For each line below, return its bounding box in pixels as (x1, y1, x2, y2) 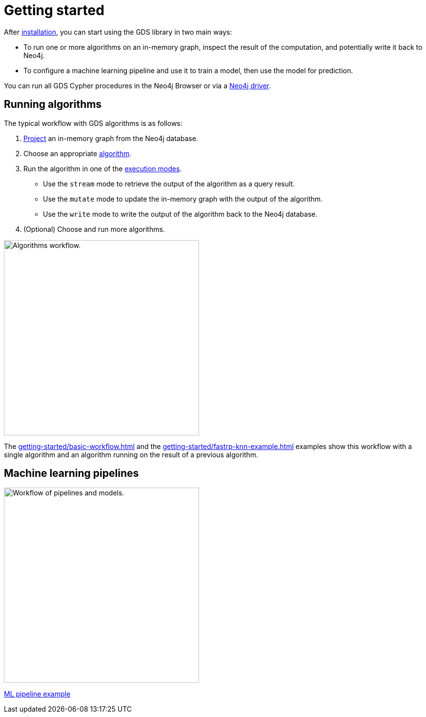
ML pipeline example (4, 690, 71, 698)
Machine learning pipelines (4, 467, 139, 480)
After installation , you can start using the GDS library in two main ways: (4, 27, 232, 36)
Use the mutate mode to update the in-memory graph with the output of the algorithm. (43, 194, 323, 203)
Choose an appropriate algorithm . (23, 149, 132, 158)
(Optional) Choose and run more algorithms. (23, 225, 165, 233)
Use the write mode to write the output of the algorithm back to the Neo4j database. (43, 209, 318, 218)
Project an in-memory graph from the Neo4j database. (23, 134, 198, 143)
